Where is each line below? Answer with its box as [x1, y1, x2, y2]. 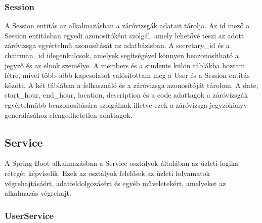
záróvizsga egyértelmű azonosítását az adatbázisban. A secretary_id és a [5, 40, 230, 51]
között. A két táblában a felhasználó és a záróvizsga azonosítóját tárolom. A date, [5, 79, 258, 90]
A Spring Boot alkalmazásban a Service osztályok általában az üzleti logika [5, 158, 239, 168]
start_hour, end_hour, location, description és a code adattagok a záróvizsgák [5, 90, 248, 100]
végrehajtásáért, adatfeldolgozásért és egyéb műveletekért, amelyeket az [5, 177, 226, 188]
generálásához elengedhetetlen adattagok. [5, 109, 133, 120]
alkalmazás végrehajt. [5, 188, 71, 198]
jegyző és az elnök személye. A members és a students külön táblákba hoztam [5, 60, 245, 70]
